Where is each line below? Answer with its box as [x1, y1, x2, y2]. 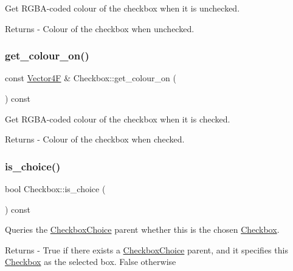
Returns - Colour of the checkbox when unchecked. [5, 22, 195, 35]
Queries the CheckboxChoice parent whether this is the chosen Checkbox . [5, 223, 280, 236]
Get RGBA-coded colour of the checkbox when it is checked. [5, 112, 230, 125]
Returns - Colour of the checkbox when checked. [5, 133, 185, 146]
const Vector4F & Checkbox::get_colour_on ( [5, 72, 176, 84]
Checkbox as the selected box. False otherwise [5, 255, 176, 268]
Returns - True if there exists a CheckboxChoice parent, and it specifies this [5, 243, 288, 256]
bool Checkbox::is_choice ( [5, 182, 106, 195]
